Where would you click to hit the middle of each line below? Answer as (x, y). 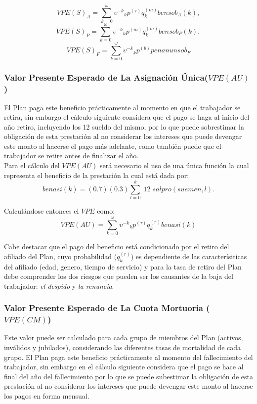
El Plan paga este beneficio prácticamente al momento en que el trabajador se (122, 107)
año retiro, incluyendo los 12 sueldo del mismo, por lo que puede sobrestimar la (124, 126)
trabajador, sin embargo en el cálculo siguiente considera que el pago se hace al (124, 367)
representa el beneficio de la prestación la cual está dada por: (97, 175)
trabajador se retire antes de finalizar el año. (71, 156)
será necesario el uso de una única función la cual (174, 165)
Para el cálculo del (32, 165)
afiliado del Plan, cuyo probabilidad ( (61, 256)
